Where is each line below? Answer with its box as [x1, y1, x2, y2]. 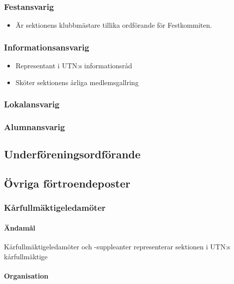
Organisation [4, 270, 48, 281]
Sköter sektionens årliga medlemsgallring [15, 77, 139, 87]
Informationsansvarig [4, 41, 89, 53]
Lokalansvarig [4, 98, 60, 110]
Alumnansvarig [4, 120, 65, 133]
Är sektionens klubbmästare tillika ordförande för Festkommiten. [15, 20, 212, 30]
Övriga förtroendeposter [4, 176, 130, 191]
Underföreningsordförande [4, 146, 141, 162]
